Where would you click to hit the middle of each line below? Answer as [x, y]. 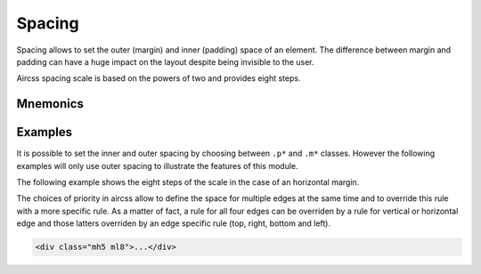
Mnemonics [50, 104]
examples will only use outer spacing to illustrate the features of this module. [157, 165]
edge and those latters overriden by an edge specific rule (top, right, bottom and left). [174, 223]
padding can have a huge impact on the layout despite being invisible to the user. [166, 61]
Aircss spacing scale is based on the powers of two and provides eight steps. [159, 78]
